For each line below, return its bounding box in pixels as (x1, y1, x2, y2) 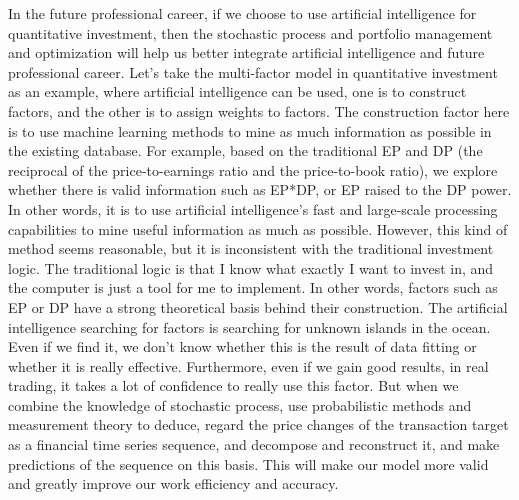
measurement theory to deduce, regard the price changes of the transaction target (8, 414, 509, 435)
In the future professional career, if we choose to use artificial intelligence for (8, 3, 477, 23)
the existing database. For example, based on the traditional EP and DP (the (8, 140, 483, 161)
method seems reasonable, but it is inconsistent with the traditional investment (8, 238, 494, 259)
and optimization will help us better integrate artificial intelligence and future (8, 42, 485, 63)
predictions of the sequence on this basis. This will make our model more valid (8, 453, 489, 474)
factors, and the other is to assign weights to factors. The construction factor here (8, 100, 510, 121)
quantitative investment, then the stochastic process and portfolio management (8, 22, 493, 43)
